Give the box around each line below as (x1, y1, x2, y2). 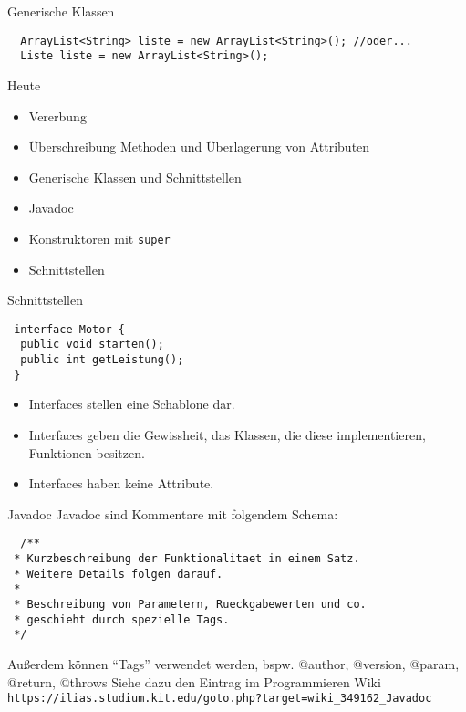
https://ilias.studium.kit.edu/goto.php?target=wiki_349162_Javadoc (7, 692, 432, 706)
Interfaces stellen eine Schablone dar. (28, 394, 235, 414)
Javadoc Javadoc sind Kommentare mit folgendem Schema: (7, 504, 338, 523)
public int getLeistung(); (20, 353, 184, 367)
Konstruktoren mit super (28, 228, 171, 247)
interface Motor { (14, 322, 125, 336)
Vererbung (28, 106, 87, 125)
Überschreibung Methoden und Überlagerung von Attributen (28, 137, 370, 156)
